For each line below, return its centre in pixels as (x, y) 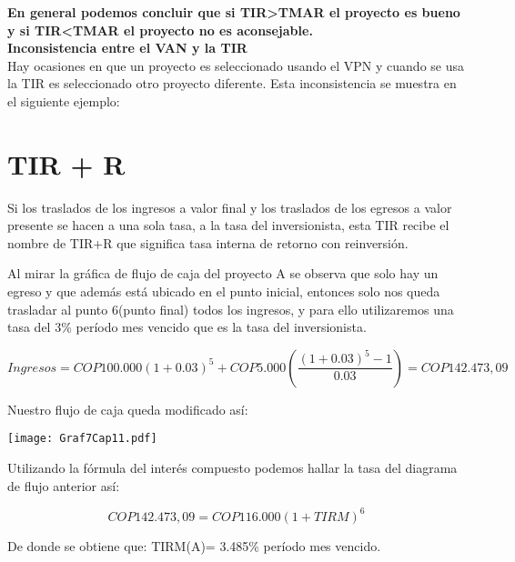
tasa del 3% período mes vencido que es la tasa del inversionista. (187, 327)
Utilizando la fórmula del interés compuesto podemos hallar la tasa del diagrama (232, 468)
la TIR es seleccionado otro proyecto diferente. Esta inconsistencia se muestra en (232, 83)
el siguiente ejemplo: (64, 100)
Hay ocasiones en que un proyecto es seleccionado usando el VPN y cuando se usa (236, 65)
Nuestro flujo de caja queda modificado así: (128, 409)
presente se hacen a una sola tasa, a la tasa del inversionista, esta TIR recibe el (228, 225)
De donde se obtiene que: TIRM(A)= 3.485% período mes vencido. (194, 545)
